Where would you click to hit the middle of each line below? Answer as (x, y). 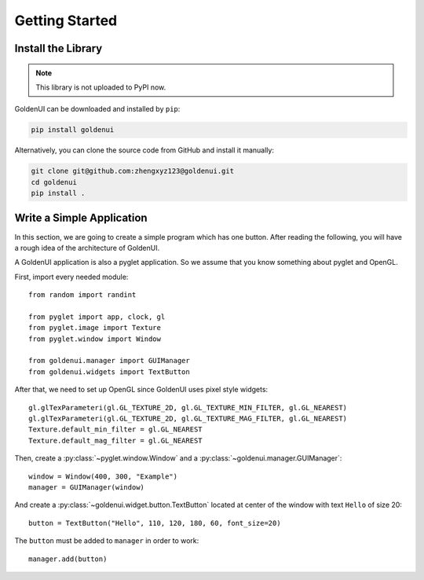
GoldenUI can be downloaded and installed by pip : (97, 109)
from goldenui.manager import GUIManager (109, 361)
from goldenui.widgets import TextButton (109, 372)
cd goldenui (54, 182)
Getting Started (66, 20)
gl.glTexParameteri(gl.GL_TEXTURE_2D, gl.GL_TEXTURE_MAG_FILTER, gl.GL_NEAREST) (188, 419)
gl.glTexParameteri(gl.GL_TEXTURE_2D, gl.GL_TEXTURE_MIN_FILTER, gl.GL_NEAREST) (188, 407)
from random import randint (82, 295)
